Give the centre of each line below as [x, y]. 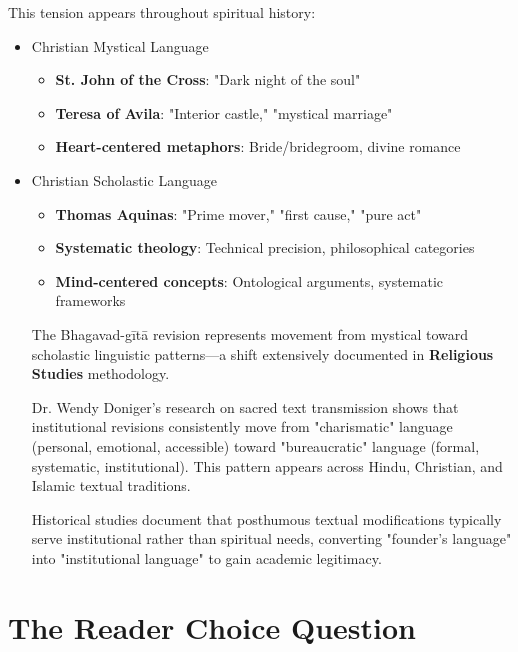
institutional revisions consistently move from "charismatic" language [242, 426]
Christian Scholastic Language [124, 179]
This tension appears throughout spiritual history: [162, 12]
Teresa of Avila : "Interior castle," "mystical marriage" [224, 112]
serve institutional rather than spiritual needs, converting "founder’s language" [271, 538]
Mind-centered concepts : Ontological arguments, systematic [249, 280]
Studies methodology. [100, 373]
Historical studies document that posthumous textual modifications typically [266, 518]
